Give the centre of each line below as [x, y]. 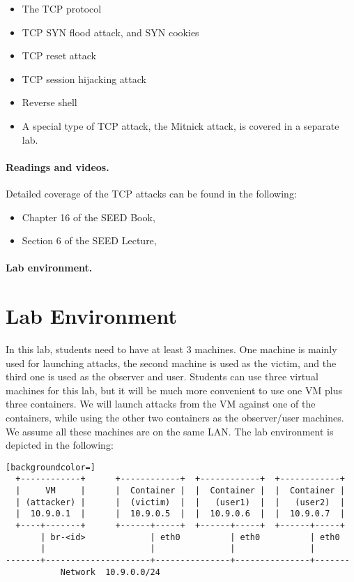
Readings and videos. [57, 166]
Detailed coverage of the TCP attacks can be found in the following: [151, 193]
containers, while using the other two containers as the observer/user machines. [175, 418]
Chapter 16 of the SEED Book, [88, 217]
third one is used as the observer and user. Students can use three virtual [162, 376]
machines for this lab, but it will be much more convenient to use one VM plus [174, 390]
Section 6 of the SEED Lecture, [89, 240]
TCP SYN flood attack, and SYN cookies [110, 32]
